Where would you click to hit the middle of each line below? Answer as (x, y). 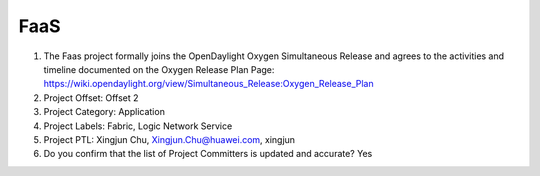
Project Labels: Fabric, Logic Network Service (138, 126)
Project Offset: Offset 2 (91, 97)
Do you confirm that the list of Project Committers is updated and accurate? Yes (208, 154)
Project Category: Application (104, 112)
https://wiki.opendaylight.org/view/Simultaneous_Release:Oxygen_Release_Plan (208, 84)
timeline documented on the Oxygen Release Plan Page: (159, 69)
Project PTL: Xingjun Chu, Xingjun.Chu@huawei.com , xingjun (169, 139)
